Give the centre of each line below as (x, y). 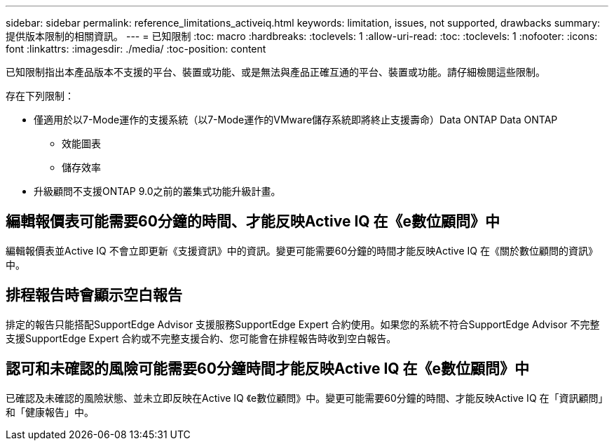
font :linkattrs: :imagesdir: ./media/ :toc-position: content (136, 49)
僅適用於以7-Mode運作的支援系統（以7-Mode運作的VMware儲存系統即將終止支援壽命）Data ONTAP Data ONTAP (296, 120)
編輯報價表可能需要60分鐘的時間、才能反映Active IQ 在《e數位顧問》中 (253, 222)
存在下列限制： (40, 96)
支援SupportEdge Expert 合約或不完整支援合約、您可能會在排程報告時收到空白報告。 (201, 338)
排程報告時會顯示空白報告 (94, 295)
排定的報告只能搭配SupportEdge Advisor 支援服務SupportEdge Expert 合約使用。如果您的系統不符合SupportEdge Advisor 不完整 (303, 324)
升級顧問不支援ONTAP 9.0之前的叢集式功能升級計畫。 (157, 191)
